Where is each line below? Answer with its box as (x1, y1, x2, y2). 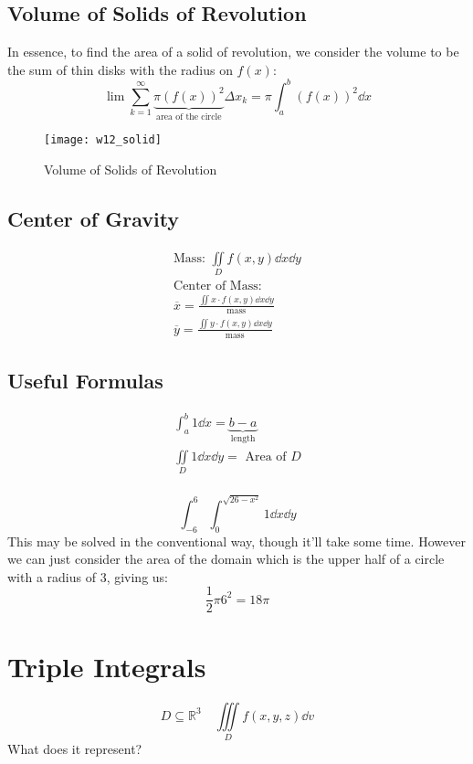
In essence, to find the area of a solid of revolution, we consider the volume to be (7, 42, 459, 61)
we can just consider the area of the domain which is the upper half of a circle (7, 549, 445, 568)
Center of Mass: (173, 280, 262, 293)
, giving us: (106, 567, 169, 586)
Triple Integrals (7, 647, 206, 684)
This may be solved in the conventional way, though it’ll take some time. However (7, 531, 466, 550)
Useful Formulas (7, 366, 163, 395)
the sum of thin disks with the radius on (7, 59, 233, 79)
